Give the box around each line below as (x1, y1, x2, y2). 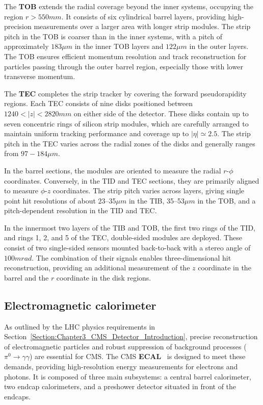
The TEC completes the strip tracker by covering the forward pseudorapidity (4, 88, 247, 98)
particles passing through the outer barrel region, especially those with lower (4, 61, 243, 71)
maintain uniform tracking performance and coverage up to (4, 128, 189, 139)
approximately (4, 41, 49, 52)
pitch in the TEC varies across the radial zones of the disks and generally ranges (4, 138, 255, 148)
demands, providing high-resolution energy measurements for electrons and (4, 361, 238, 372)
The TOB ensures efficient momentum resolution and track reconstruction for (4, 50, 247, 61)
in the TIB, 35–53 (128, 195, 185, 206)
